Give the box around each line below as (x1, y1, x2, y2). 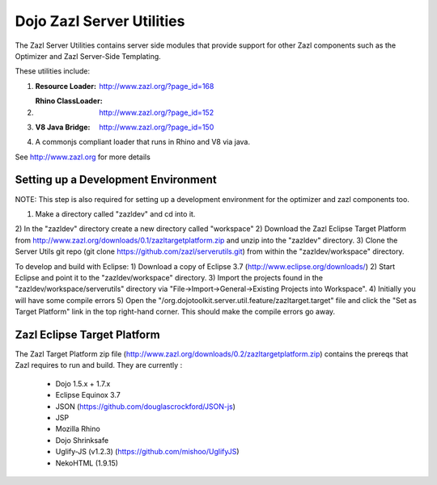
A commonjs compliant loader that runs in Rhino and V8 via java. (35, 137, 251, 147)
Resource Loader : (35, 81, 97, 91)
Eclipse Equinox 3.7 (55, 390, 121, 400)
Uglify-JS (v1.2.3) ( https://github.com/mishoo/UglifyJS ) (55, 447, 240, 457)
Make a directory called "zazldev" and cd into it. (35, 209, 196, 218)
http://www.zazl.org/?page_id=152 (99, 108, 214, 117)
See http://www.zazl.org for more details (15, 152, 151, 162)
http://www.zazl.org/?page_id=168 (99, 81, 214, 91)
